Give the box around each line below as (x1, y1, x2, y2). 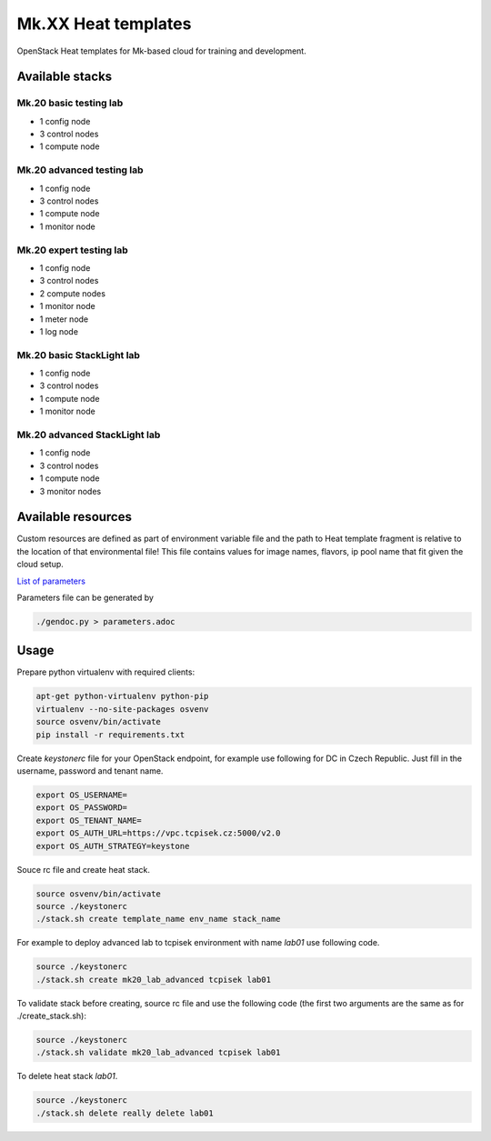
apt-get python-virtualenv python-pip (35, 691, 209, 702)
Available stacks (16, 69, 113, 85)
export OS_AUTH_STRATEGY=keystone (35, 841, 190, 851)
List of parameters (16, 576, 86, 586)
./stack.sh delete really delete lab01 (35, 1107, 214, 1118)
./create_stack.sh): (16, 1010, 86, 1022)
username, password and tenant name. (16, 766, 164, 776)
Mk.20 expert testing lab (16, 244, 129, 256)
